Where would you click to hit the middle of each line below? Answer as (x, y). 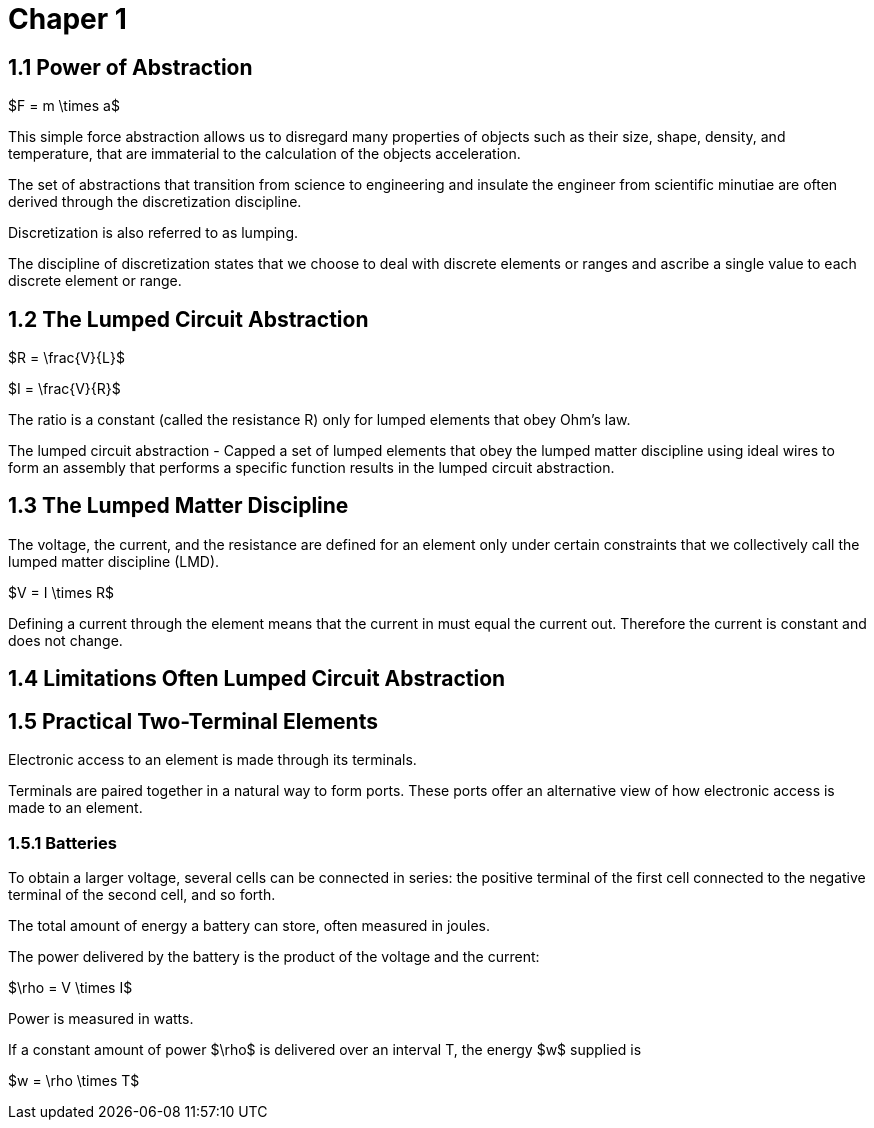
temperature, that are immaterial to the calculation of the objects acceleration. (264, 154)
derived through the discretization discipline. (155, 202)
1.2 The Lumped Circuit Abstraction (188, 319)
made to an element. (75, 808)
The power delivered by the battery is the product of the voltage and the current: (274, 956)
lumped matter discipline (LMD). (114, 561)
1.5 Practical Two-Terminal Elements (193, 721)
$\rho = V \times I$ (70, 987)
